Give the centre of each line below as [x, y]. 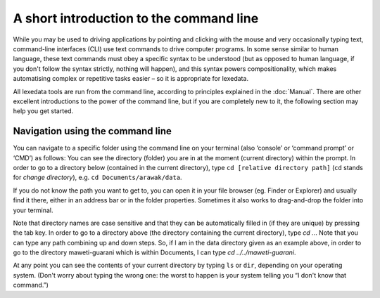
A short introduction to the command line [136, 18]
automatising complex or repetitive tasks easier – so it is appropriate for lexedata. [131, 79]
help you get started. [43, 111]
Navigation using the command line [93, 131]
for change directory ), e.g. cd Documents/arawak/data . [97, 177]
